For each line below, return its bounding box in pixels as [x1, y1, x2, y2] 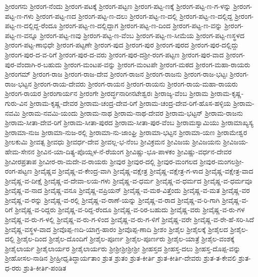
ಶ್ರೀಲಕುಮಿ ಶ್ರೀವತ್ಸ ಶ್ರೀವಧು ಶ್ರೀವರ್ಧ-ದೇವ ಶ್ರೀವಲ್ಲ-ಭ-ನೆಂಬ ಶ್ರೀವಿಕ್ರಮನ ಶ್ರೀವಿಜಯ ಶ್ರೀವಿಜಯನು [5, 137, 221, 147]
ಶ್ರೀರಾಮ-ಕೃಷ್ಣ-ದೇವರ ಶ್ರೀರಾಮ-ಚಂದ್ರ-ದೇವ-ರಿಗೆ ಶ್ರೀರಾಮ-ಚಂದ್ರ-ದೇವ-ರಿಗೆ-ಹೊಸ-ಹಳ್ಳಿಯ [30, 97, 231, 108]
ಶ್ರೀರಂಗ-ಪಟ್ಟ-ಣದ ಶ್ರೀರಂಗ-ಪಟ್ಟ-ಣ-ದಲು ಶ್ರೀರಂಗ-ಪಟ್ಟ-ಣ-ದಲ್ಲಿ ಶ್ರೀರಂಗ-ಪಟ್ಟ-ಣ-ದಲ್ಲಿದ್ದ [36, 10, 233, 21]
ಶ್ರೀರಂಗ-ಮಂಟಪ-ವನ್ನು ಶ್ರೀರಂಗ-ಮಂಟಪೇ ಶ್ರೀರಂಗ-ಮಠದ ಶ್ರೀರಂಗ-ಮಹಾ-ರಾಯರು [64, 59, 251, 69]
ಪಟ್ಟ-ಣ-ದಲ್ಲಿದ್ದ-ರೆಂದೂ [5, 20, 57, 31]
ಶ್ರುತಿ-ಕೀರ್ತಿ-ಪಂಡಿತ [23, 263, 66, 273]
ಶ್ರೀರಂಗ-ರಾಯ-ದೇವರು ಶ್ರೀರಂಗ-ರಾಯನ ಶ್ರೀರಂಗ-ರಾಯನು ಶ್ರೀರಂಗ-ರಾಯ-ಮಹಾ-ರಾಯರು [34, 78, 238, 89]
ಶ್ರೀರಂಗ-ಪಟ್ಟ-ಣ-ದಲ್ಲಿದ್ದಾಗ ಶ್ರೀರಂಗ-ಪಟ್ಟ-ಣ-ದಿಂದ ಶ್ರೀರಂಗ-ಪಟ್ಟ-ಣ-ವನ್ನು [59, 20, 222, 31]
